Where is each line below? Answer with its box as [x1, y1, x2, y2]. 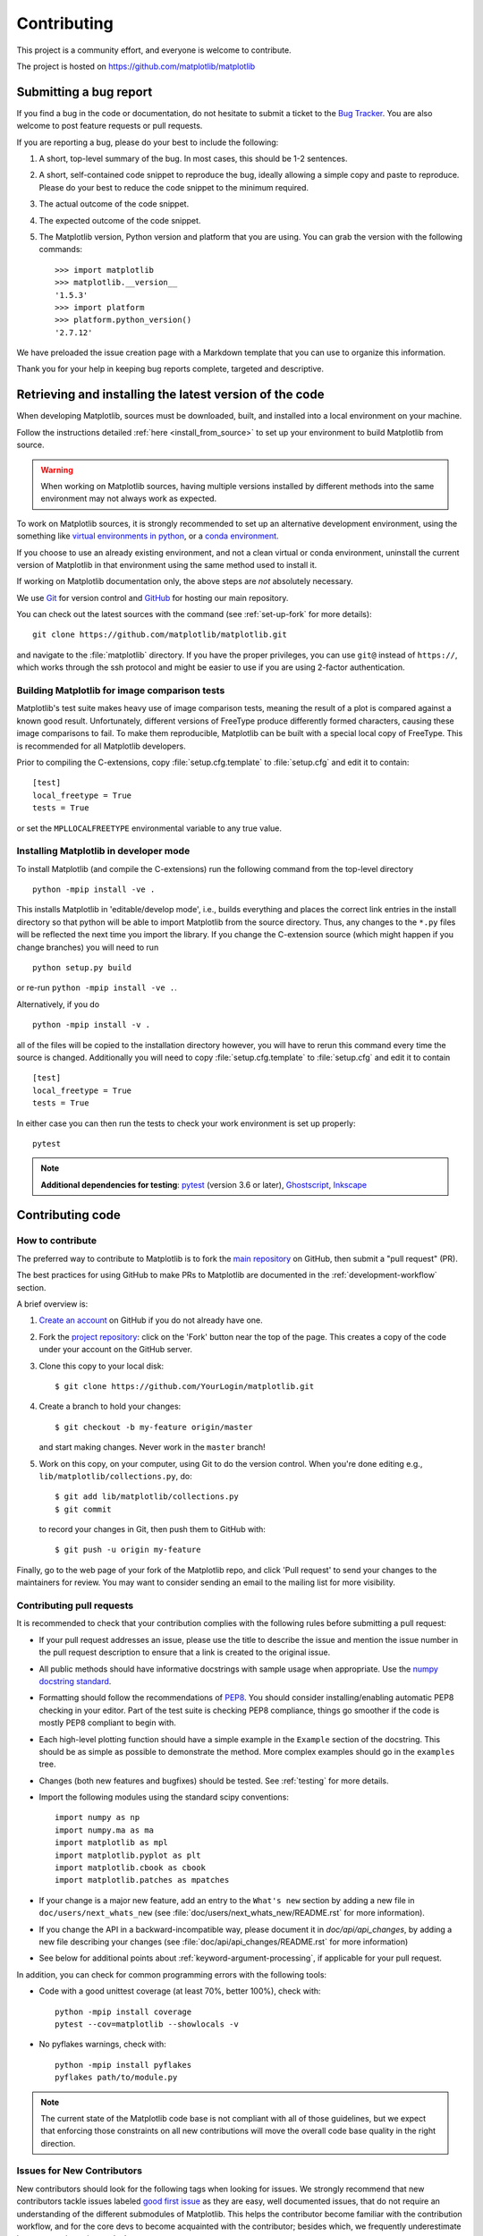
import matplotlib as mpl [55, 1838, 169, 1848]
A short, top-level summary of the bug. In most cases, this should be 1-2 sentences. [38, 153, 348, 165]
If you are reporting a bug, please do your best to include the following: [16, 137, 279, 148]
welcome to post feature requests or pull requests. [16, 121, 203, 131]
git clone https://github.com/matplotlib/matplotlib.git [32, 630, 288, 639]
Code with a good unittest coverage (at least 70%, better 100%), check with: [38, 1986, 321, 1996]
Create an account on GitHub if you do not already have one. [38, 1315, 263, 1326]
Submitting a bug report [16, 84, 153, 99]
